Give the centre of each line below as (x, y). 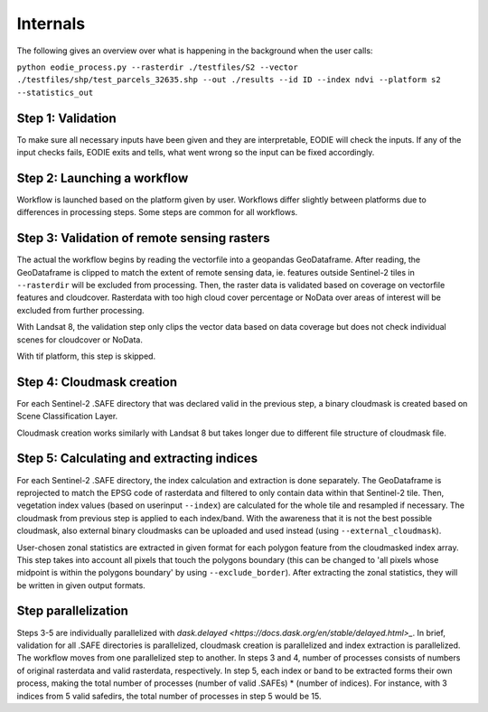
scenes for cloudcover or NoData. (80, 340)
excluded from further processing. (80, 310)
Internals (51, 23)
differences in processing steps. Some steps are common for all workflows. (157, 212)
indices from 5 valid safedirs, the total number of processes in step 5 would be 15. (169, 696)
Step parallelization (72, 611)
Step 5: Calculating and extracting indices (137, 459)
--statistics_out (55, 92)
